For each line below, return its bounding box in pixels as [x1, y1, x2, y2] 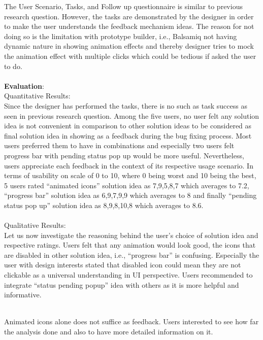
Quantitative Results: [4, 90, 71, 101]
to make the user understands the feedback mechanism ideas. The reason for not [4, 21, 254, 31]
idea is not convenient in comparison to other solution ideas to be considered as [4, 120, 252, 131]
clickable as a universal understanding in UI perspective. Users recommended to [4, 269, 253, 280]
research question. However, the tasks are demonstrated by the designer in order [4, 11, 254, 21]
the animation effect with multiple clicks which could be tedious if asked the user [4, 50, 256, 61]
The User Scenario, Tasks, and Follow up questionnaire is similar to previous [4, 1, 243, 11]
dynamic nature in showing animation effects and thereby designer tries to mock [4, 41, 254, 51]
